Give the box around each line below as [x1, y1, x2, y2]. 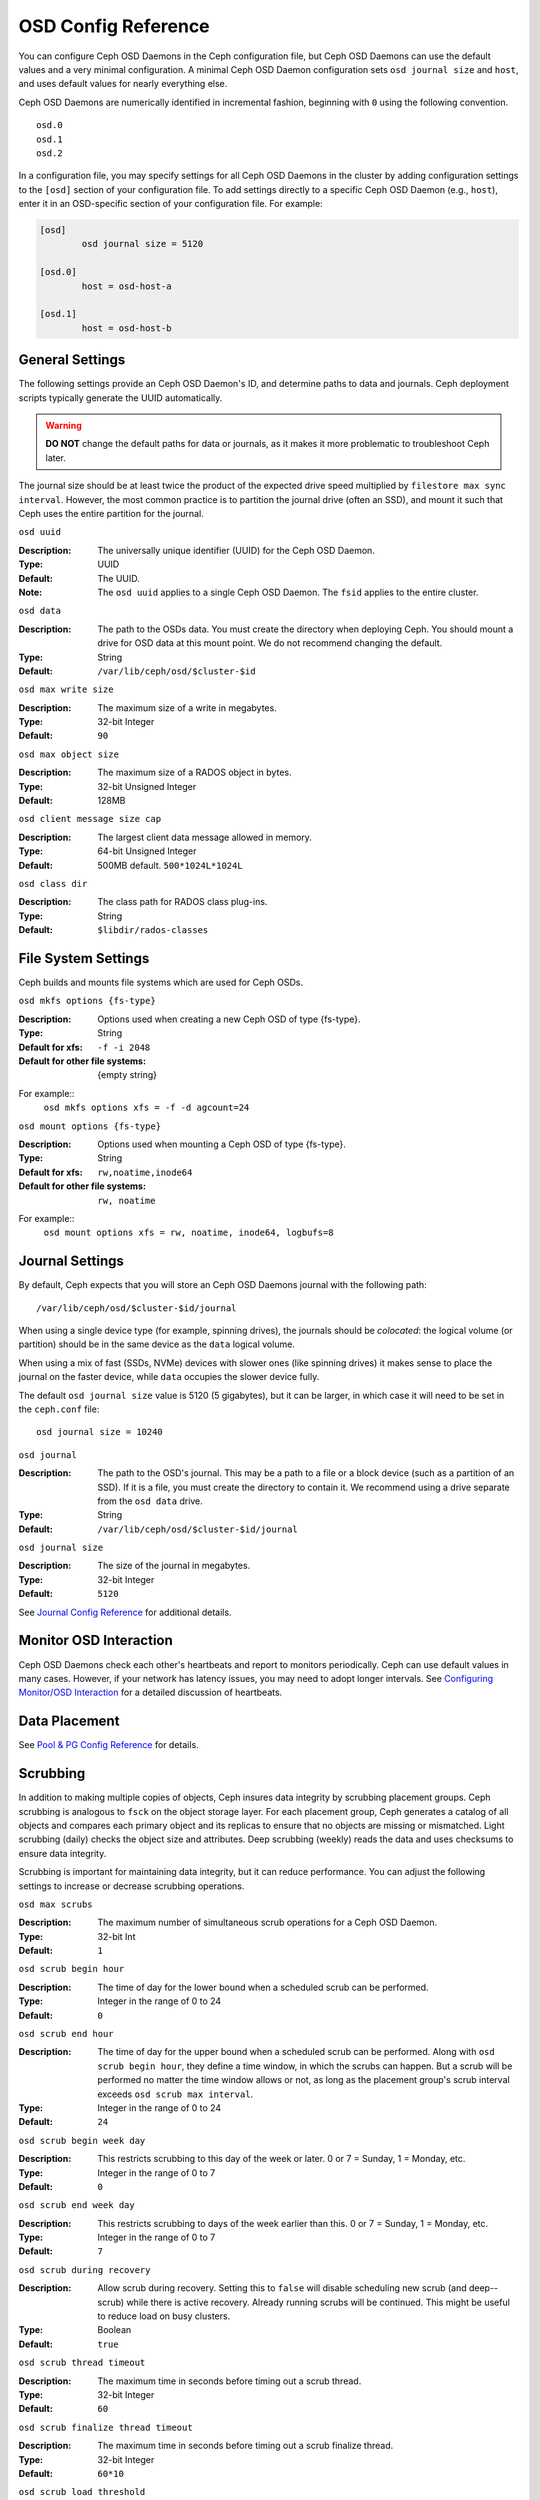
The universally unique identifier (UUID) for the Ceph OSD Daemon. [97, 544, 375, 556]
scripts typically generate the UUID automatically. [18, 391, 223, 404]
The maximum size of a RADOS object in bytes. [97, 766, 292, 779]
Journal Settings [18, 1253, 125, 1270]
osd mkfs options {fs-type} [18, 995, 157, 1007]
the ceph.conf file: [18, 1403, 100, 1415]
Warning [45, 420, 82, 432]
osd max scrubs [18, 1898, 94, 1910]
